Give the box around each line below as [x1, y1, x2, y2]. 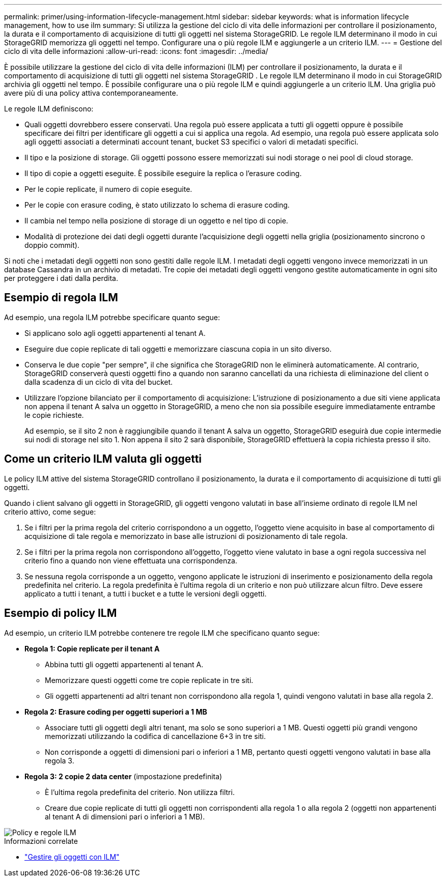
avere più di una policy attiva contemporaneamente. [4, 89, 178, 97]
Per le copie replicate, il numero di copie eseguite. [24, 185, 192, 193]
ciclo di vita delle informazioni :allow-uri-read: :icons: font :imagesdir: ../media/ [4, 47, 268, 55]
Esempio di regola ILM [4, 291, 118, 304]
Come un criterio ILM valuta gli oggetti [4, 452, 202, 466]
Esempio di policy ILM [4, 607, 117, 620]
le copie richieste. [24, 410, 84, 419]
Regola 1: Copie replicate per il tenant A [24, 644, 160, 653]
